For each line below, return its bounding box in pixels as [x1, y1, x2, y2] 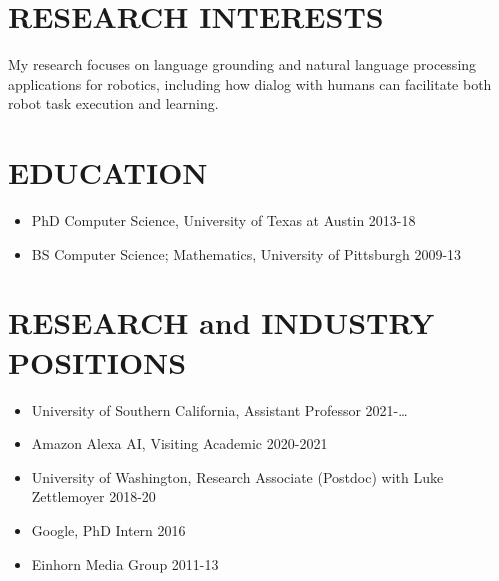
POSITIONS [8, 341, 187, 382]
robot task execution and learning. [8, 93, 219, 114]
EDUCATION [8, 152, 208, 193]
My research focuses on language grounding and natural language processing [8, 54, 477, 75]
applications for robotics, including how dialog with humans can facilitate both [8, 73, 492, 94]
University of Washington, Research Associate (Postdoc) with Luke [31, 466, 444, 487]
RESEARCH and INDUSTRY [8, 302, 435, 343]
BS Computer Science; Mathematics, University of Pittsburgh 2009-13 [31, 243, 462, 264]
